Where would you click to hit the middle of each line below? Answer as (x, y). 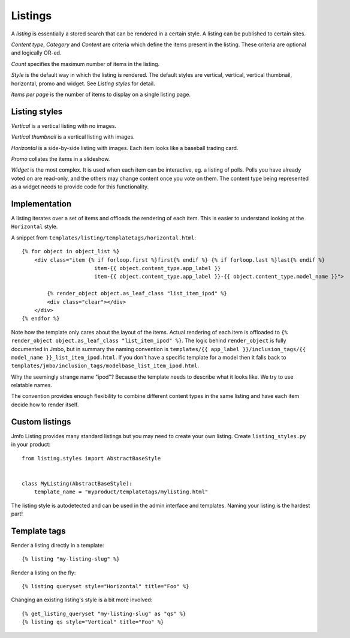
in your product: (31, 445)
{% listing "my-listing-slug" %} (71, 559)
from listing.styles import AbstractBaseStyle (91, 458)
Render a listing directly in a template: (58, 545)
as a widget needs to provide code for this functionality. (80, 187)
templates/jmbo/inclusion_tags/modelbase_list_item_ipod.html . (105, 366)
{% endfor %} (41, 319)
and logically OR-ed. (36, 53)
